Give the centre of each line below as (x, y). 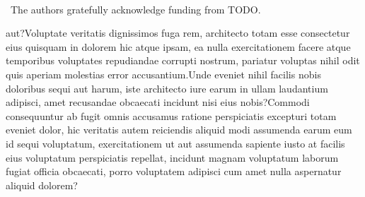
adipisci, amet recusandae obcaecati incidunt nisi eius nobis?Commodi (158, 102)
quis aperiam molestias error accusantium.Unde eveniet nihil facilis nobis (163, 74)
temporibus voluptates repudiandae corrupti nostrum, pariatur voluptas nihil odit (183, 60)
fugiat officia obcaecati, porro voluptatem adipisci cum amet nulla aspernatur (174, 171)
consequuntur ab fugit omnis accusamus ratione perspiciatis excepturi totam (171, 115)
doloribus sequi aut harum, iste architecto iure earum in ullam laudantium (167, 88)
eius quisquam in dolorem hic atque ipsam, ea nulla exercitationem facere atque (178, 46)
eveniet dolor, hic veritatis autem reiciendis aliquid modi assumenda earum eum (179, 130)
